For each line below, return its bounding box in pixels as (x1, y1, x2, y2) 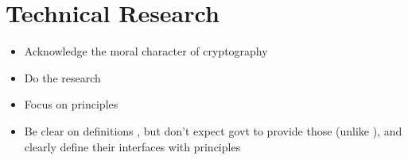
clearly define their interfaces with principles (24, 138, 241, 154)
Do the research (24, 69, 101, 86)
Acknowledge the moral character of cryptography (24, 43, 268, 59)
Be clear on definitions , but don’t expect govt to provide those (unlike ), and (24, 122, 402, 139)
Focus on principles (24, 96, 119, 112)
